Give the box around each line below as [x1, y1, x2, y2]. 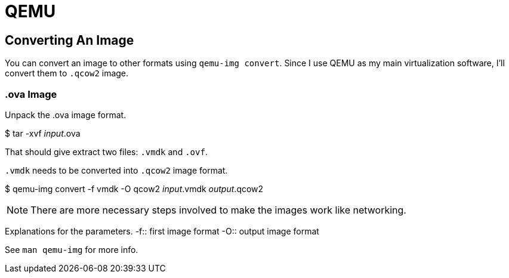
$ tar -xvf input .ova [5, 128, 81, 138]
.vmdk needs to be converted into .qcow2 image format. [5, 165, 228, 175]
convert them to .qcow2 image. [5, 68, 129, 79]
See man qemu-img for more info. [5, 244, 138, 255]
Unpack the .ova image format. [5, 109, 127, 120]
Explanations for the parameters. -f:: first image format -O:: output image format [5, 226, 319, 236]
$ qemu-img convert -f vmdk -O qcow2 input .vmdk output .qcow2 [5, 183, 264, 194]
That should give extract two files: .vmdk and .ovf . [5, 146, 208, 157]
